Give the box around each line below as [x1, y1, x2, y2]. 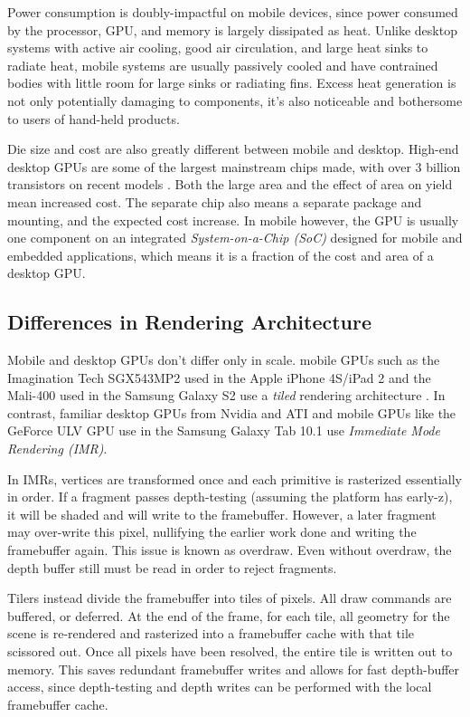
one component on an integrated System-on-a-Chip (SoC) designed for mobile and [7, 228, 463, 247]
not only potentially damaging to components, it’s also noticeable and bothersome [7, 91, 463, 110]
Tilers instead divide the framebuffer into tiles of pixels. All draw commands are [7, 588, 452, 607]
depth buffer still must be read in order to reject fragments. [7, 558, 337, 577]
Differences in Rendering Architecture [7, 308, 372, 336]
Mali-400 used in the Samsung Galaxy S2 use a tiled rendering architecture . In [7, 386, 446, 405]
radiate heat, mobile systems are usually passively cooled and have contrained [7, 55, 438, 74]
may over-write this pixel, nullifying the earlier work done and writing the [7, 522, 417, 541]
